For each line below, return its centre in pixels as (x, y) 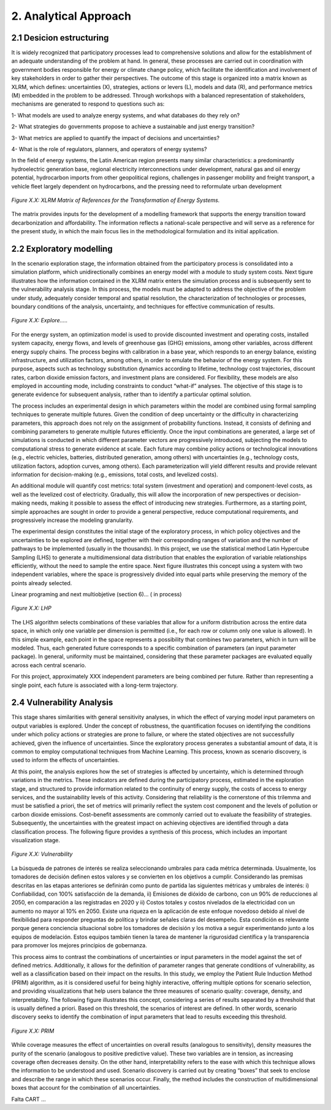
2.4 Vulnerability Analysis (62, 703)
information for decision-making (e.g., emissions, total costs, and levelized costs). (115, 474)
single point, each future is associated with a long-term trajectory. (94, 685)
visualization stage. (36, 840)
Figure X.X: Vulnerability (42, 854)
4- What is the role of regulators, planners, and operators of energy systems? (109, 149)
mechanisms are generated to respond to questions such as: (88, 104)
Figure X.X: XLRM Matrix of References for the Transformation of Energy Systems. (116, 200)
